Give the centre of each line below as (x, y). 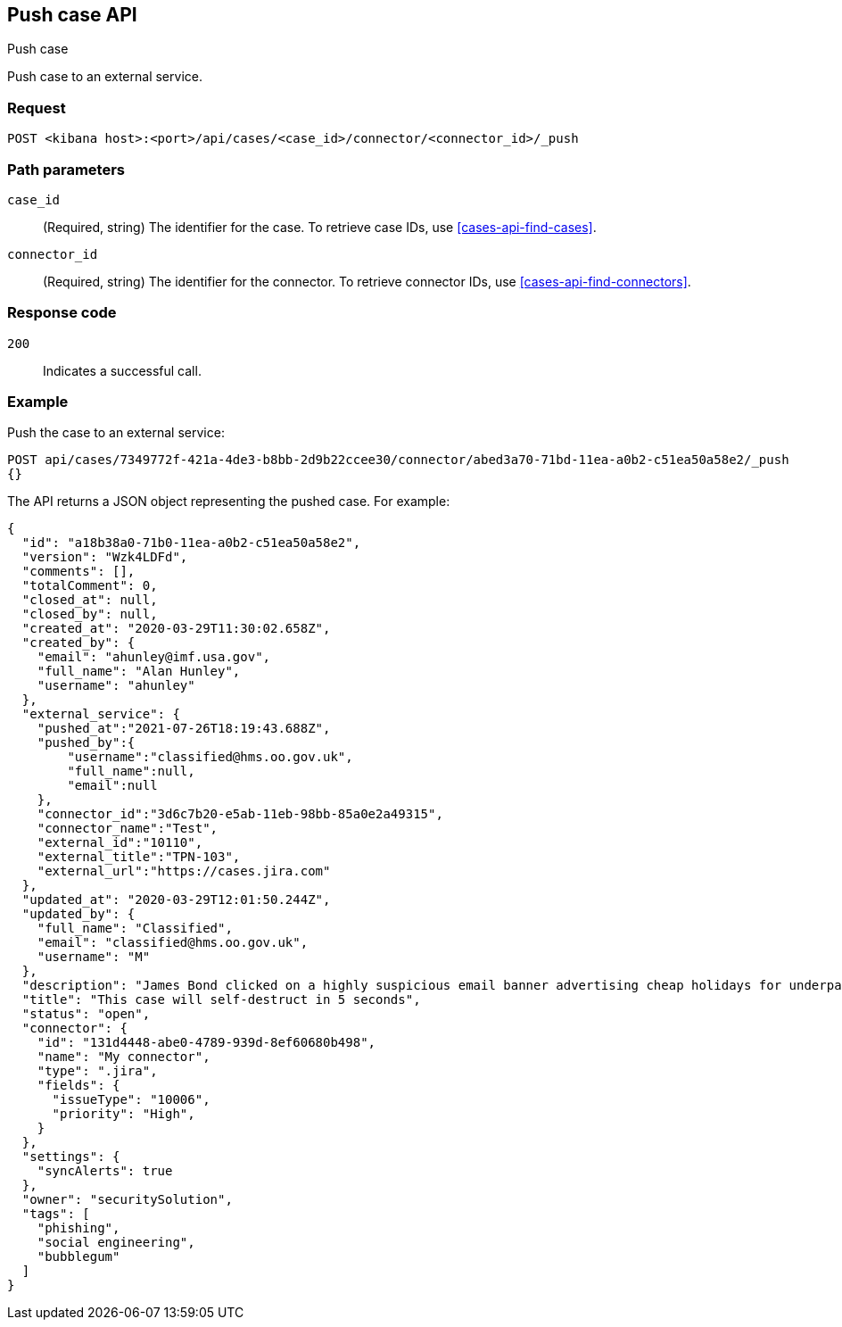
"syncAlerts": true (105, 1171)
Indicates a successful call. (122, 370)
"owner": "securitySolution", (127, 1200)
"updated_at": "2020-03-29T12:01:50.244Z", (176, 900)
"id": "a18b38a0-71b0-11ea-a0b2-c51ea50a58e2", (191, 543)
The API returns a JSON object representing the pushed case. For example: (229, 502)
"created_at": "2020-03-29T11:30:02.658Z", (176, 629)
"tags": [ (56, 1214)
